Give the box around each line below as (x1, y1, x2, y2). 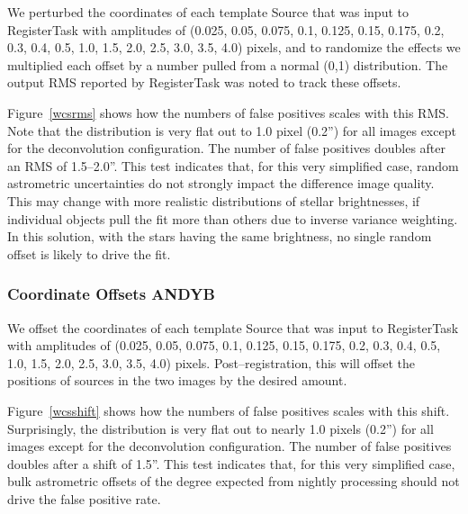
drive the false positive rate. (7, 489, 161, 508)
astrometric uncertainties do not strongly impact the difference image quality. (7, 174, 435, 193)
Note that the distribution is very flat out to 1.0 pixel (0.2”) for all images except (7, 121, 456, 140)
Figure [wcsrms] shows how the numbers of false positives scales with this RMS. (7, 103, 449, 122)
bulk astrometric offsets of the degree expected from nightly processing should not (7, 472, 460, 491)
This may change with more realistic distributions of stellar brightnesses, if (7, 191, 420, 210)
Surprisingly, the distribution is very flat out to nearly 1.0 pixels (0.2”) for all (7, 419, 434, 437)
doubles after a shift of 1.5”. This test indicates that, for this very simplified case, (7, 454, 455, 473)
